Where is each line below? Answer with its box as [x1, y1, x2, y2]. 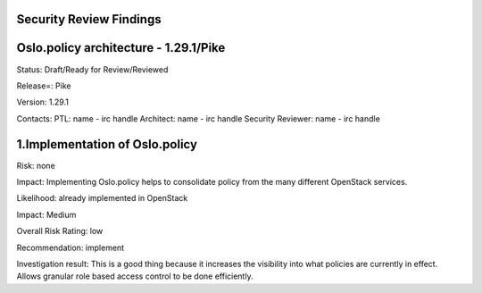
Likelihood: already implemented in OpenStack [16, 193, 188, 204]
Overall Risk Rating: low [16, 226, 104, 237]
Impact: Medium [16, 209, 77, 220]
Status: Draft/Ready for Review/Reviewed [16, 63, 169, 75]
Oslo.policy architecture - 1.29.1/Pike [16, 40, 226, 55]
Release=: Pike [16, 80, 71, 91]
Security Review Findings [16, 12, 162, 27]
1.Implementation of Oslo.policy [16, 137, 198, 152]
